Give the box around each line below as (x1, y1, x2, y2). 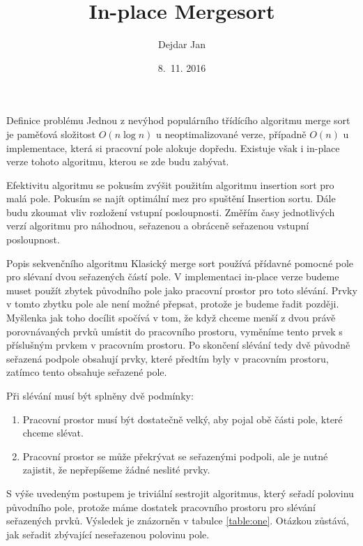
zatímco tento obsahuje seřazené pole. (6, 365, 167, 379)
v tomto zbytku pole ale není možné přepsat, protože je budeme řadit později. (6, 296, 339, 311)
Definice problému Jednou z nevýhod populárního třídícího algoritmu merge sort (6, 113, 350, 128)
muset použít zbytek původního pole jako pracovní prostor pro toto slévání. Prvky (6, 282, 357, 297)
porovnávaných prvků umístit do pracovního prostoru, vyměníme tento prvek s (6, 324, 343, 338)
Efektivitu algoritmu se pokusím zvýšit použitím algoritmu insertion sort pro (6, 177, 334, 192)
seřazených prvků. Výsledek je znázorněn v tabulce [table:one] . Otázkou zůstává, (6, 513, 349, 528)
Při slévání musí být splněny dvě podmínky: (6, 388, 194, 402)
